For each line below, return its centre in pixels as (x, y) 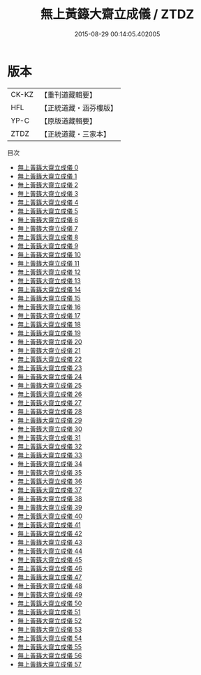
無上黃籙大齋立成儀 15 (49, 298)
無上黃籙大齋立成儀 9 (48, 245)
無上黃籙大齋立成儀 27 (50, 402)
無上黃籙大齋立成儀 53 (50, 629)
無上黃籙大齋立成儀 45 (50, 559)
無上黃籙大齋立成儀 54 (50, 638)
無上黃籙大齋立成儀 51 (49, 612)
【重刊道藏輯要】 (68, 95)
